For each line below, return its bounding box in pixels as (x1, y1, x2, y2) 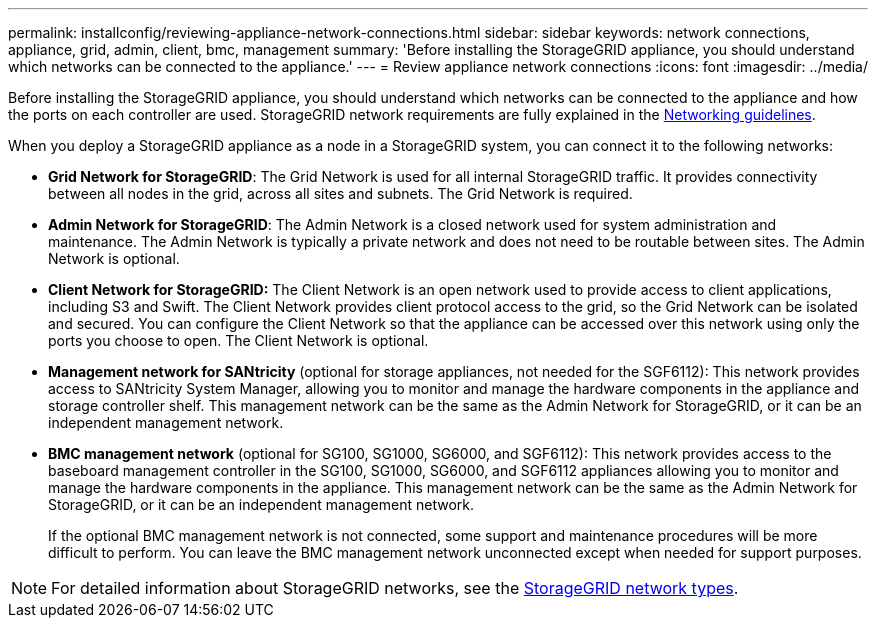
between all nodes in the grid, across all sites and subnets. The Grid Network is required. (48, 185, 633, 202)
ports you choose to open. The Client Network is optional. (48, 332, 429, 349)
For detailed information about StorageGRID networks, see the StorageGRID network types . (51, 578, 739, 598)
